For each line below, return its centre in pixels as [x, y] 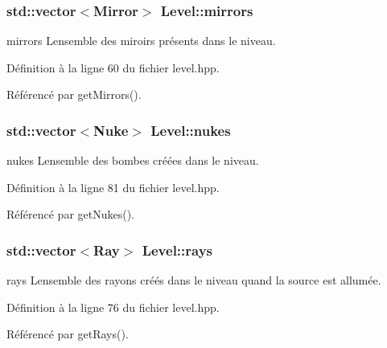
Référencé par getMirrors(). [74, 94]
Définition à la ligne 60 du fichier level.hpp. [113, 67]
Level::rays [177, 250]
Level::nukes [191, 130]
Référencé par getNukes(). [70, 214]
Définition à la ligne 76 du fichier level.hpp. [113, 307]
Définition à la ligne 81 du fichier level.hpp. [113, 187]
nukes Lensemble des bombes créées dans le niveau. [133, 160]
